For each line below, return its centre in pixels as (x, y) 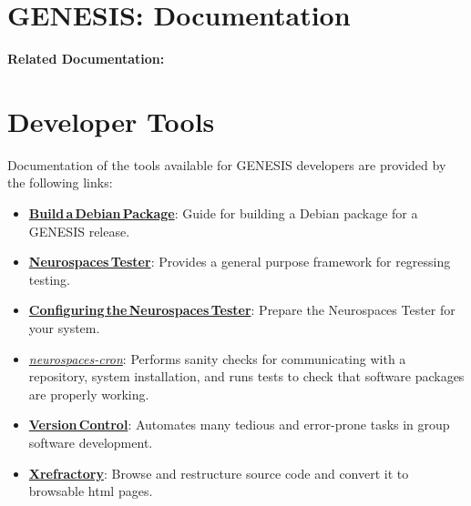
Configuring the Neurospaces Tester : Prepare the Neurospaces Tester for (242, 310)
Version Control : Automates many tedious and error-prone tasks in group (239, 425)
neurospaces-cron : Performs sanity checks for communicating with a (217, 358)
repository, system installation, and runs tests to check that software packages (246, 376)
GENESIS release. (79, 231)
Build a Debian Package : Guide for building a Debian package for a (223, 213)
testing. (49, 279)
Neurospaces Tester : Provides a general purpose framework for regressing (240, 262)
